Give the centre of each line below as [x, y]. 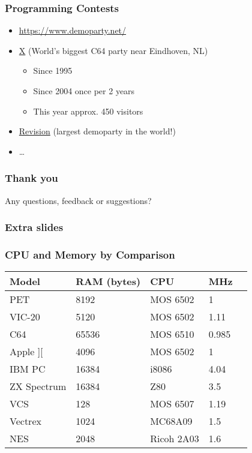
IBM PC [28, 369]
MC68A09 [171, 421]
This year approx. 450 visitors [88, 111]
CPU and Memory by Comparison [90, 254]
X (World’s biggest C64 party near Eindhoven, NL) [113, 50]
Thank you [31, 178]
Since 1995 [53, 70]
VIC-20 [25, 317]
